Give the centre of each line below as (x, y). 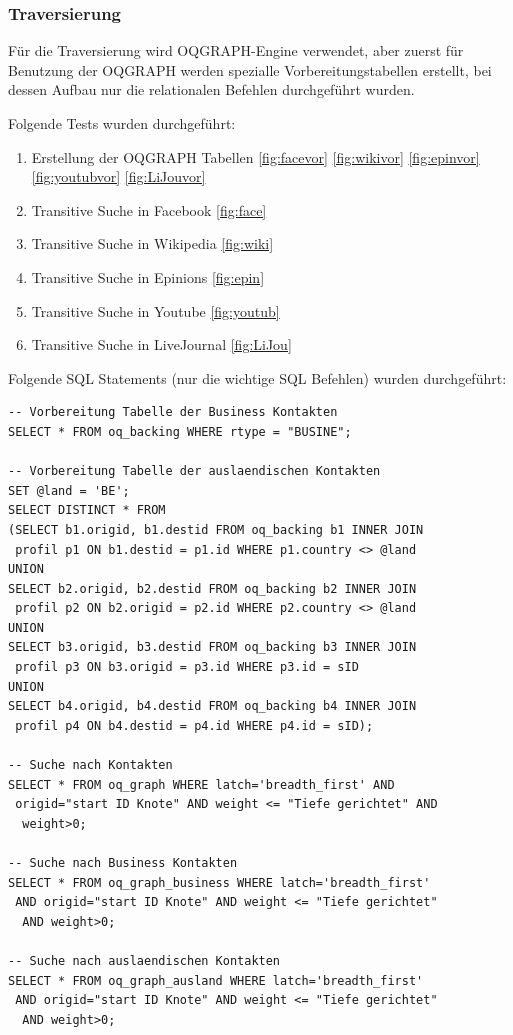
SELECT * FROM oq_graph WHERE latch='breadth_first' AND (201, 784)
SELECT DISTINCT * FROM (87, 510)
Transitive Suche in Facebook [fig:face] (149, 209)
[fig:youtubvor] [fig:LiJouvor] (118, 176)
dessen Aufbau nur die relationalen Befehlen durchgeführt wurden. (211, 89)
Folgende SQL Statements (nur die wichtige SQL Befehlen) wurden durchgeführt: (257, 377)
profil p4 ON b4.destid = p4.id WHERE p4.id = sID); (194, 725)
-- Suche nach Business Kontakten (123, 863)
